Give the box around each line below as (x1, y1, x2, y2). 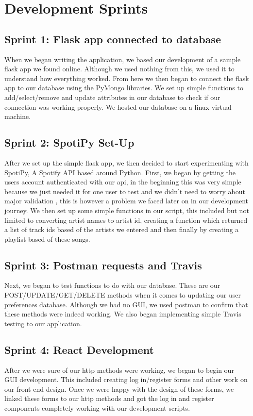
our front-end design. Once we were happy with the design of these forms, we (4, 383, 234, 394)
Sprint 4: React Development (4, 342, 154, 357)
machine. (4, 111, 31, 121)
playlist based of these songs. (4, 233, 90, 244)
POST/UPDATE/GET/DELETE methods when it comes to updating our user (4, 290, 241, 300)
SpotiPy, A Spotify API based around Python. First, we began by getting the (4, 167, 236, 177)
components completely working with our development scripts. (4, 403, 190, 413)
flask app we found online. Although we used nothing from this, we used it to (4, 64, 235, 74)
